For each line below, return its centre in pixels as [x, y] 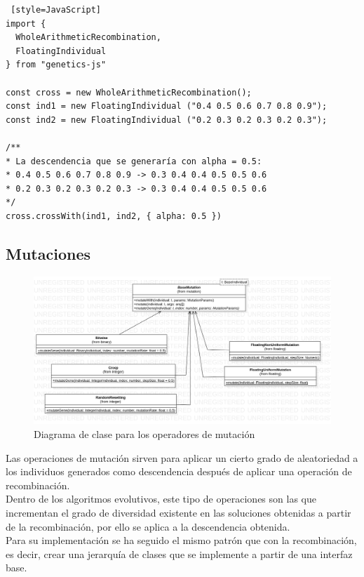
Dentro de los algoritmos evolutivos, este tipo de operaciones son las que [161, 499]
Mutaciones [48, 253]
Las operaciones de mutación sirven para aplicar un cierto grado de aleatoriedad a [182, 457]
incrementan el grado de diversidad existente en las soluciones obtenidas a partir [178, 513]
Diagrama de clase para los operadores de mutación [144, 434]
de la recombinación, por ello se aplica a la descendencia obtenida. [148, 526]
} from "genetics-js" [56, 65]
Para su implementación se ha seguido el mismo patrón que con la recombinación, [181, 540]
